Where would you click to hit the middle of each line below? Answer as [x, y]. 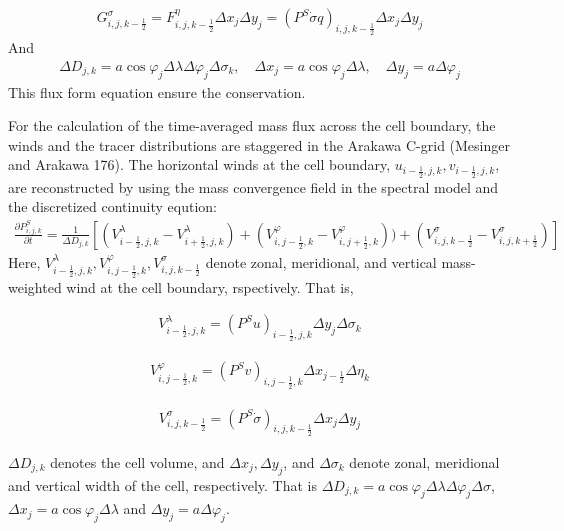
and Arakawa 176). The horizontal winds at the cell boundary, [199, 164]
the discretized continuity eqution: [112, 206]
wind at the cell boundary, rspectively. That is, [210, 286]
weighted [35, 286]
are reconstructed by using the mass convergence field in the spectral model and [253, 186]
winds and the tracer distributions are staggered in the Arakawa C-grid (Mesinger [259, 144]
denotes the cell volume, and [137, 461]
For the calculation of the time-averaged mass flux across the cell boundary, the [252, 125]
